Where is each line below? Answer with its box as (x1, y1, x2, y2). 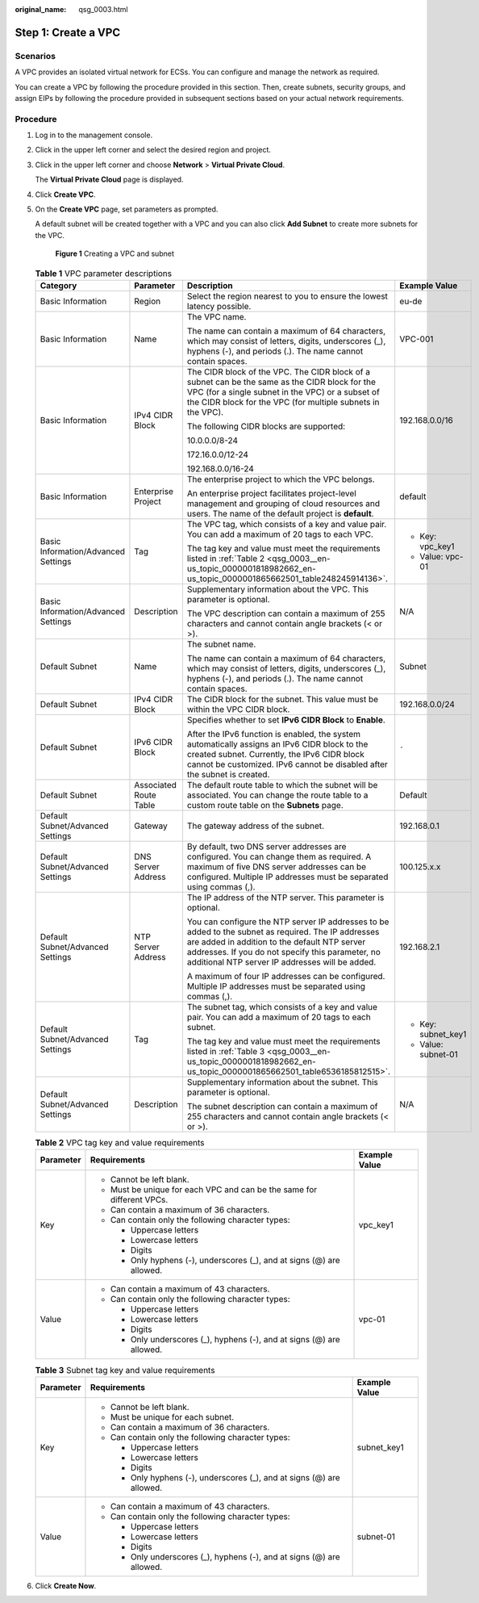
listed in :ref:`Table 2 (186, 553, 265, 564)
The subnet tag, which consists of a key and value (186, 1001, 378, 1012)
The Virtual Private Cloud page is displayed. (35, 174, 184, 185)
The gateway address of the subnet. (186, 820, 325, 831)
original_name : (15, 5, 67, 14)
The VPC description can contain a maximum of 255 (186, 608, 385, 619)
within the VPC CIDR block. (186, 703, 290, 714)
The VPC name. (186, 311, 247, 322)
